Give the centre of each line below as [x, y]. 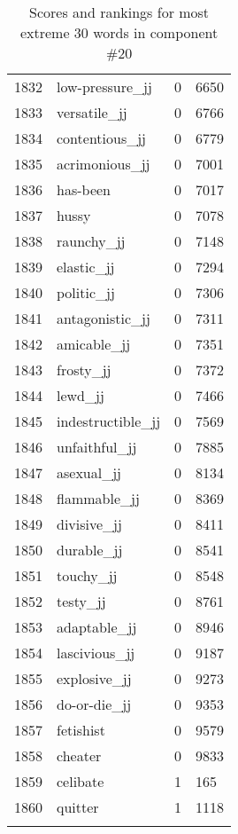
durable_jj [90, 550]
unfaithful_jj [97, 447]
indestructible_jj [109, 421]
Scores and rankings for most [119, 12]
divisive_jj [89, 524]
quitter [78, 807]
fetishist [81, 730]
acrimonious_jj [104, 164]
